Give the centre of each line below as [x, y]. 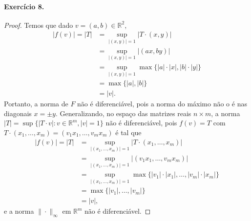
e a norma [19, 211]
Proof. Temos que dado [39, 25]
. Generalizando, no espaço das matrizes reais [123, 113]
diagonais [18, 113]
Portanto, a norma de [36, 104]
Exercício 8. [24, 6]
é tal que [128, 132]
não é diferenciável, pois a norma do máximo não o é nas [162, 104]
